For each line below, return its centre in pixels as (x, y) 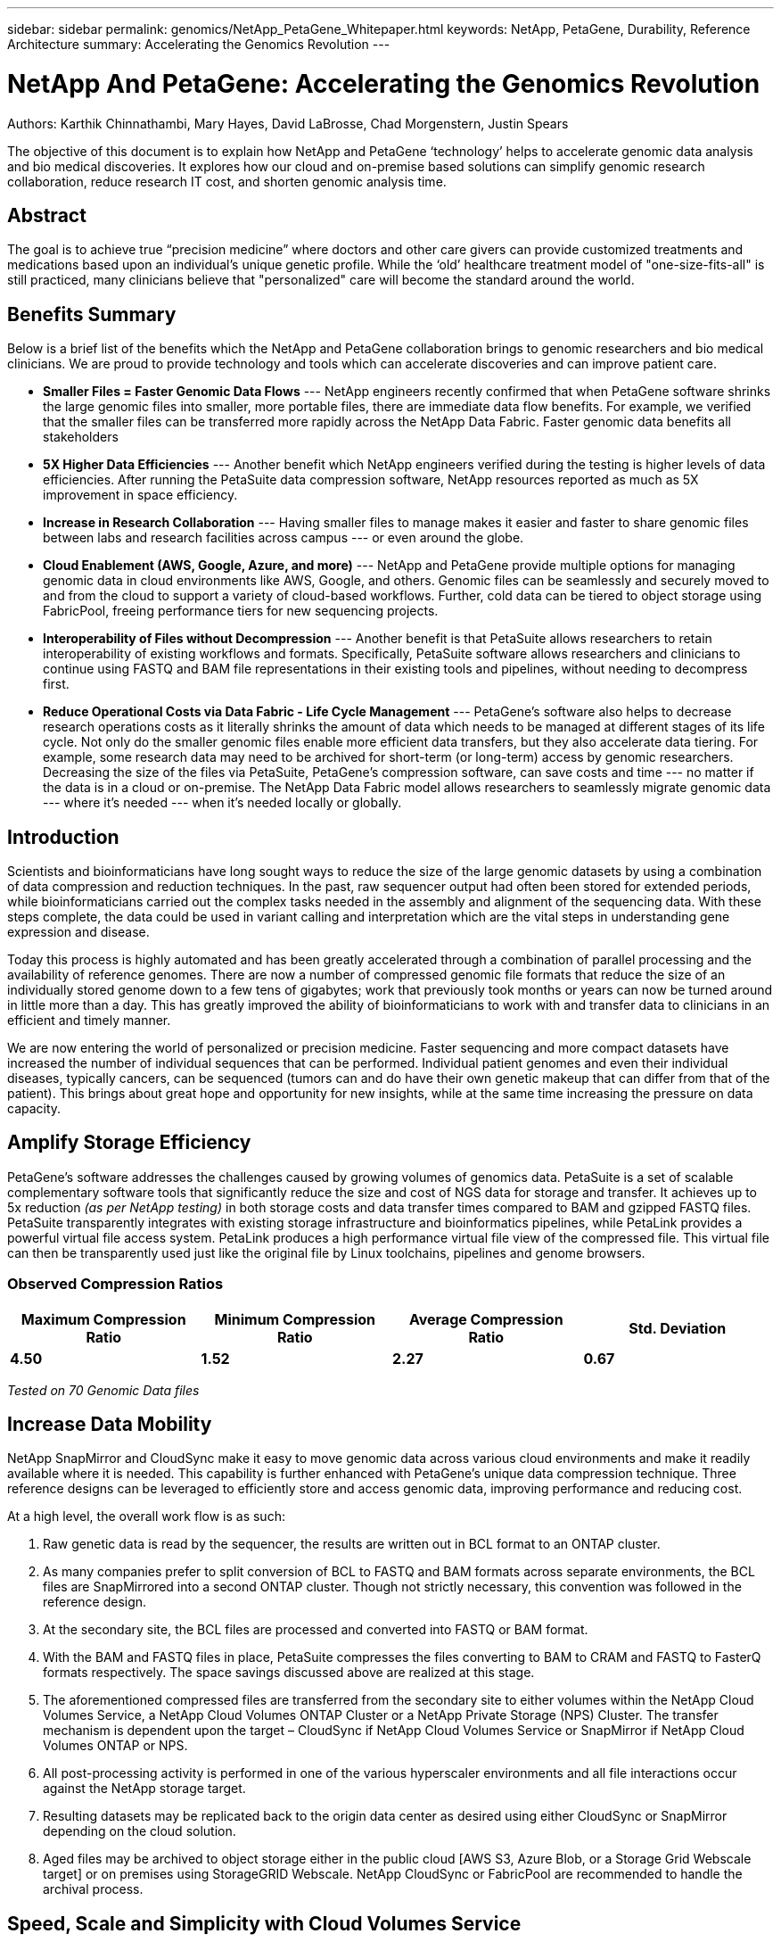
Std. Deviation (678, 1328)
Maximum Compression (103, 1319)
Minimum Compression (295, 1319)
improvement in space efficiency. (140, 495)
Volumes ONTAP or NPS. (115, 1746)
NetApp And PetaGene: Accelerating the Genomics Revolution (384, 83)
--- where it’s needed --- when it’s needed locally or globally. (222, 803)
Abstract (47, 215)
